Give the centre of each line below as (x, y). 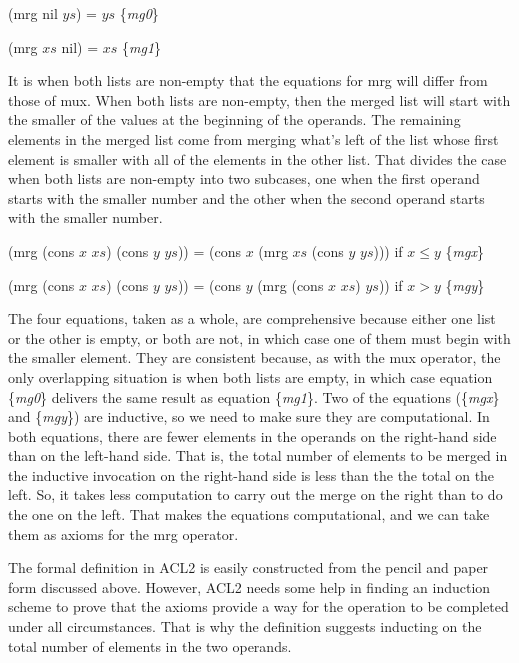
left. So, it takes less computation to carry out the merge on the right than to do (255, 494)
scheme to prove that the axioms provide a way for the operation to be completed (258, 606)
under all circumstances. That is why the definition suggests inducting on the (245, 626)
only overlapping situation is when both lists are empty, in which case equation (250, 376)
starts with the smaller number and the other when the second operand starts (246, 197)
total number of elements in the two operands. (150, 645)
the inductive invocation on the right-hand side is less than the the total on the (251, 474)
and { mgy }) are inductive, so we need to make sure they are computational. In (249, 416)
